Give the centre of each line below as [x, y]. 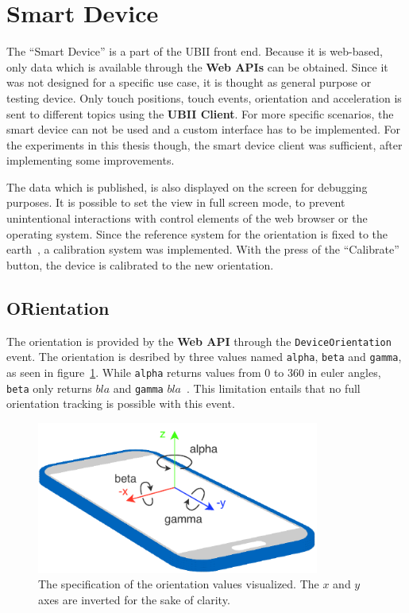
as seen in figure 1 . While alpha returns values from [134, 372]
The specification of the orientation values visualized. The [179, 584]
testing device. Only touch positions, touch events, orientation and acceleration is [204, 97]
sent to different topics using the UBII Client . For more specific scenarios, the [200, 113]
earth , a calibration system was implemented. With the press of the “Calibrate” [203, 249]
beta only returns [49, 388]
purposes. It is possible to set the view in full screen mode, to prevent [176, 202]
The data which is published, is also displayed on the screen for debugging [187, 186]
